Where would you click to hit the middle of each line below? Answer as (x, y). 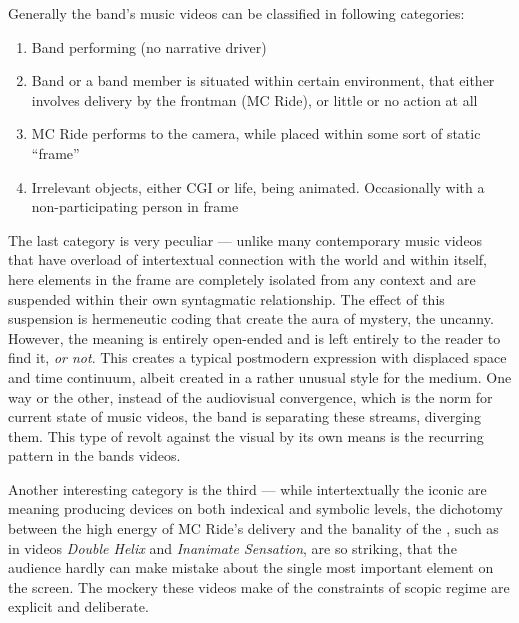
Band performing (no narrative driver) (149, 46)
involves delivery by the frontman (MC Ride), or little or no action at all (254, 99)
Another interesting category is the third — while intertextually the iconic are (247, 488)
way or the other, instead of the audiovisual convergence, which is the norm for (250, 396)
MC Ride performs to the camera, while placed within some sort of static (256, 133)
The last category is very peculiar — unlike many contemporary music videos (245, 239)
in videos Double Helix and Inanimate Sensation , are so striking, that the (232, 547)
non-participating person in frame (135, 206)
